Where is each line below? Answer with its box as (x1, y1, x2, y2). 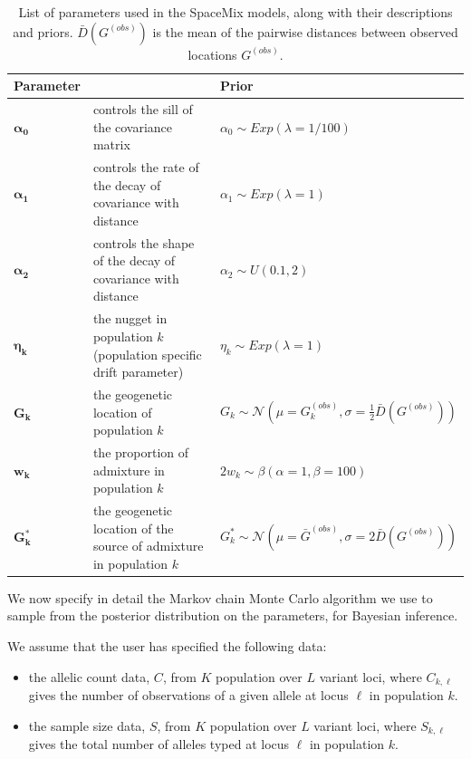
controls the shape (92, 233, 195, 252)
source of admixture (92, 536, 204, 555)
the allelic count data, (28, 667, 150, 686)
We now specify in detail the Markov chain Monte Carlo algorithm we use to (7, 588, 433, 607)
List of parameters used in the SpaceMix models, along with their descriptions (18, 3, 453, 21)
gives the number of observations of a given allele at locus (28, 686, 349, 705)
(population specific (92, 344, 202, 363)
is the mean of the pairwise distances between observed (152, 22, 458, 41)
